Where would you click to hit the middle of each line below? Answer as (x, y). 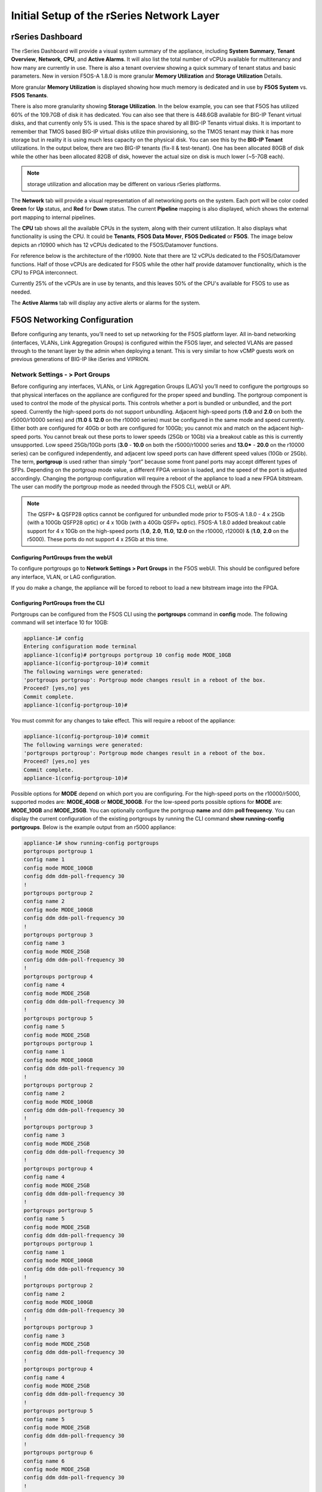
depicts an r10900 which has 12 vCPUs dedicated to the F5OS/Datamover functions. (114, 245)
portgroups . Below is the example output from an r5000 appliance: (93, 827)
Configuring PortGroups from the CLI (58, 603)
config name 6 (44, 1461)
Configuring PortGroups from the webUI (62, 557)
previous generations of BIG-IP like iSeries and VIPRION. (80, 359)
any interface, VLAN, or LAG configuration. (64, 577)
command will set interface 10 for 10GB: (60, 622)
